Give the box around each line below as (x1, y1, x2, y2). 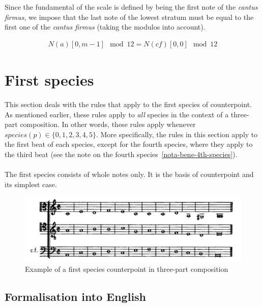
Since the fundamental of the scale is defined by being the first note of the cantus (5, 2, 258, 12)
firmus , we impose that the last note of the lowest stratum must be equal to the (5, 11, 254, 22)
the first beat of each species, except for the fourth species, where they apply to (5, 139, 253, 149)
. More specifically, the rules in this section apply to (96, 129, 258, 139)
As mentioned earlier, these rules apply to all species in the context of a (5, 109, 229, 119)
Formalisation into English (5, 288, 147, 304)
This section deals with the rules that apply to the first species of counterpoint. (5, 98, 252, 109)
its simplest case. (5, 178, 57, 189)
